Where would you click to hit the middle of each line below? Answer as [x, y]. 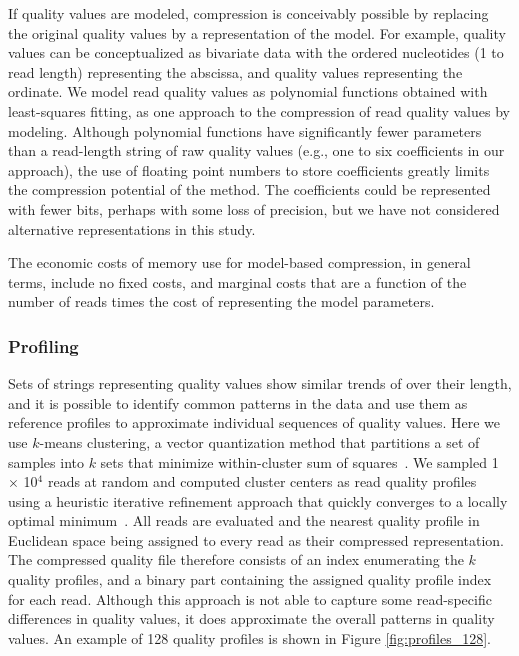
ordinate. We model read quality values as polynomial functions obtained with [248, 91]
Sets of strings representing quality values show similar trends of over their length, [260, 383]
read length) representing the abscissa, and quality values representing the [235, 71]
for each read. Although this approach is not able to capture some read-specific [250, 598]
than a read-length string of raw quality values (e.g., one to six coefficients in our [256, 150]
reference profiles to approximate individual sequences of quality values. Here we [254, 422]
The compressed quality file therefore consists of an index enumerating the [236, 559]
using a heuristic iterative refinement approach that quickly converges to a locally [258, 500]
